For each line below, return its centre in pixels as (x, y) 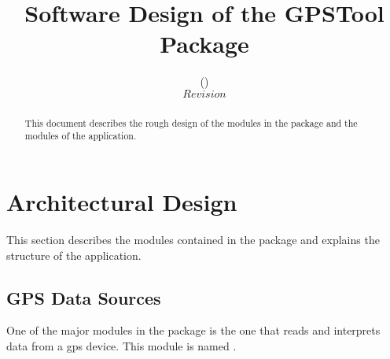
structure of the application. (74, 255)
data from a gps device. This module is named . (121, 345)
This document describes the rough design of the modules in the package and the (191, 122)
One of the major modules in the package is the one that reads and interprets (193, 330)
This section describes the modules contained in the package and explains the (193, 239)
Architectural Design (122, 202)
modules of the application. (81, 136)
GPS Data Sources (84, 297)
